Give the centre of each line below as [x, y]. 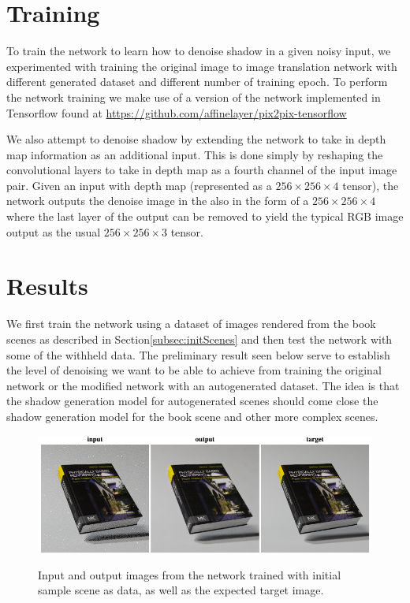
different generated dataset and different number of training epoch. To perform [197, 82]
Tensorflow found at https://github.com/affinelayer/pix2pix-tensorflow [177, 112]
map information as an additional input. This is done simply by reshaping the [195, 154]
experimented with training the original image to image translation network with [202, 66]
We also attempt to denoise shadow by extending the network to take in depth [196, 139]
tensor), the [371, 185]
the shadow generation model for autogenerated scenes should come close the [192, 401]
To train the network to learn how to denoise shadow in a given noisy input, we [199, 51]
